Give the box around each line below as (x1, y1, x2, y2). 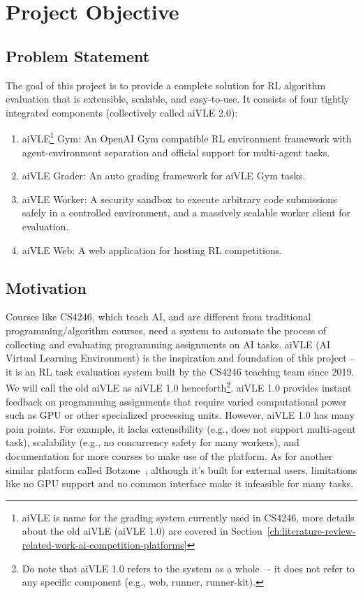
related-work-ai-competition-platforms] (22, 537, 187, 551)
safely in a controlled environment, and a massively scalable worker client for (22, 205, 351, 220)
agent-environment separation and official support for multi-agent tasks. (22, 144, 330, 159)
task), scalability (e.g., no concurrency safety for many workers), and (6, 435, 299, 450)
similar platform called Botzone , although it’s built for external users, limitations (6, 462, 357, 477)
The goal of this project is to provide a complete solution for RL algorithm (6, 77, 326, 92)
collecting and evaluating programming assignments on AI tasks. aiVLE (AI (6, 336, 331, 351)
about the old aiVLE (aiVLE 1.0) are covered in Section (22, 524, 262, 538)
